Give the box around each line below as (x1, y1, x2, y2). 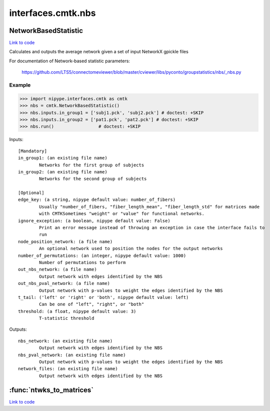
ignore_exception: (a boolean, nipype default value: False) (18, 218, 170, 224)
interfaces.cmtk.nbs (9, 7, 96, 18)
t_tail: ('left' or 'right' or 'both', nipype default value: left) (18, 294, 189, 300)
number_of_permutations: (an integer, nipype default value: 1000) (18, 253, 186, 259)
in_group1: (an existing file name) (18, 155, 108, 161)
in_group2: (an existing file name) (18, 169, 108, 174)
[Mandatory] (18, 148, 47, 154)
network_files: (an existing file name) (18, 366, 118, 372)
